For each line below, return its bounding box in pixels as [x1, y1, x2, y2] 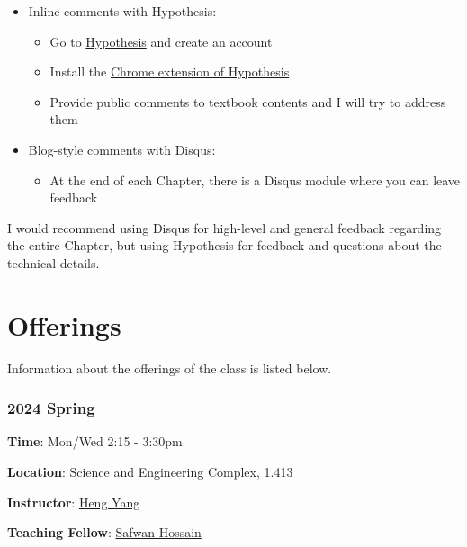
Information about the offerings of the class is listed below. [7, 358, 332, 377]
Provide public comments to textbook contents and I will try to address [49, 92, 446, 111]
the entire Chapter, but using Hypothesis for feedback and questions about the [7, 236, 442, 255]
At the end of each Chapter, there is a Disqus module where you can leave [49, 170, 461, 189]
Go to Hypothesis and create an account [49, 31, 273, 50]
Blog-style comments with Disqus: [28, 139, 216, 158]
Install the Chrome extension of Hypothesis [49, 62, 290, 81]
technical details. [7, 253, 100, 272]
